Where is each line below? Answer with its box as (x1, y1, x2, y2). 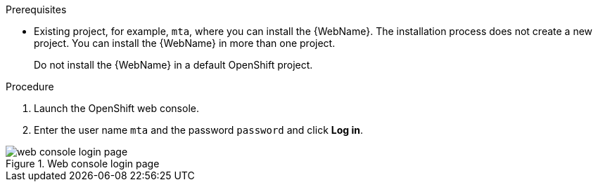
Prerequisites (6, 4, 67, 15)
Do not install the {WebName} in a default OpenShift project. (34, 59, 313, 71)
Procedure (6, 81, 54, 92)
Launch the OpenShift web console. (34, 102, 199, 114)
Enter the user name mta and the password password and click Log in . (34, 124, 363, 136)
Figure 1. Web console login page (6, 158, 160, 169)
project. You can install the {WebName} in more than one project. (34, 37, 336, 49)
